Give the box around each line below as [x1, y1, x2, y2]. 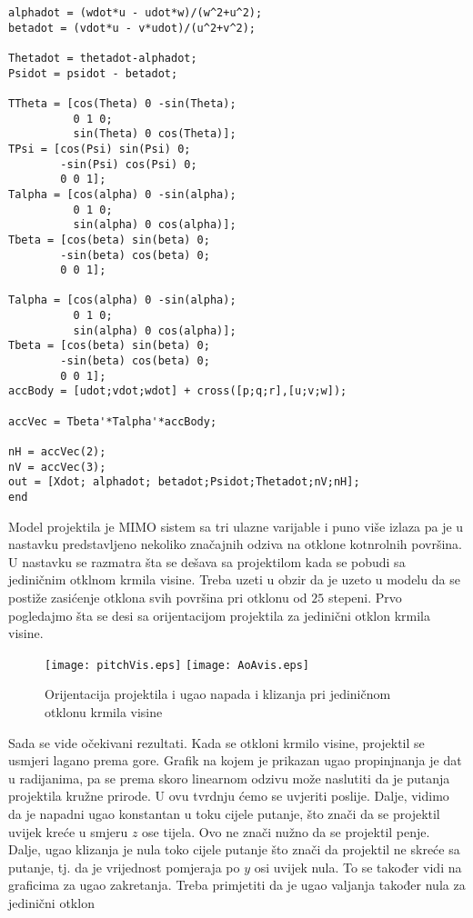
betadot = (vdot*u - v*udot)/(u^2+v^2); [8, 21, 257, 35]
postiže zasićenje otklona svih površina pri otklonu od [8, 588, 307, 607]
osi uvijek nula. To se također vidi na [254, 857, 462, 876]
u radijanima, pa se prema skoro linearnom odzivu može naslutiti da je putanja [8, 768, 450, 787]
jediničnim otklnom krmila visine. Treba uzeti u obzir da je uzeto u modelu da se [8, 570, 460, 589]
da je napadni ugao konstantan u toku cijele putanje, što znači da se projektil [8, 804, 440, 823]
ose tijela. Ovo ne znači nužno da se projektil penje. [142, 822, 430, 841]
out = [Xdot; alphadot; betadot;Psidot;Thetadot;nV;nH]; [8, 475, 360, 489]
